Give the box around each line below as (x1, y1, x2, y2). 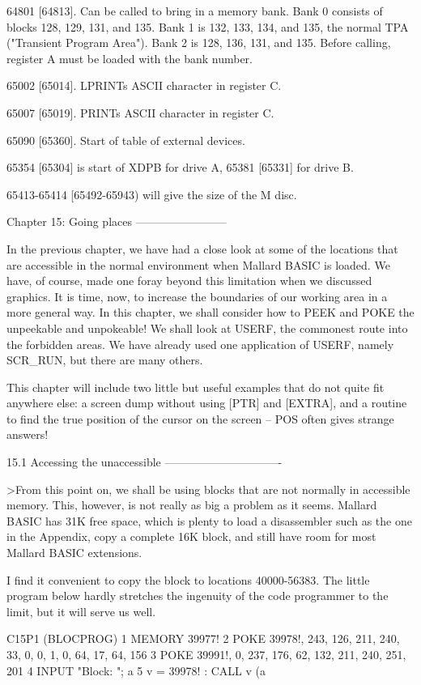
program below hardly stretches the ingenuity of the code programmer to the (6, 587, 389, 604)
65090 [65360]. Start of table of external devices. (6, 131, 245, 148)
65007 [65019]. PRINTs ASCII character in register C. (6, 104, 274, 121)
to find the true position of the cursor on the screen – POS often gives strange (6, 410, 394, 427)
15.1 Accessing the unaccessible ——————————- (6, 453, 283, 470)
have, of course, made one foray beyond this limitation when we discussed (6, 272, 372, 289)
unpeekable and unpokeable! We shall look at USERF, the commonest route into (6, 319, 408, 336)
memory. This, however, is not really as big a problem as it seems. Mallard (6, 496, 377, 513)
